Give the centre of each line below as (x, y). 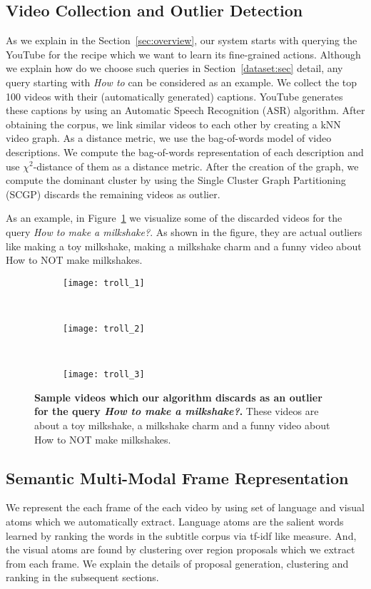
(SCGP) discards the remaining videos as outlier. (113, 194)
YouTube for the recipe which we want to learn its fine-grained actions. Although (183, 54)
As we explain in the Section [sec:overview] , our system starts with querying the (182, 40)
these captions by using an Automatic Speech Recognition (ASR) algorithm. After (185, 110)
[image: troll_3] (104, 375)
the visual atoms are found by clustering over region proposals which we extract (181, 549)
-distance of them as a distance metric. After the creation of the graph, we (196, 166)
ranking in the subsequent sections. (82, 577)
